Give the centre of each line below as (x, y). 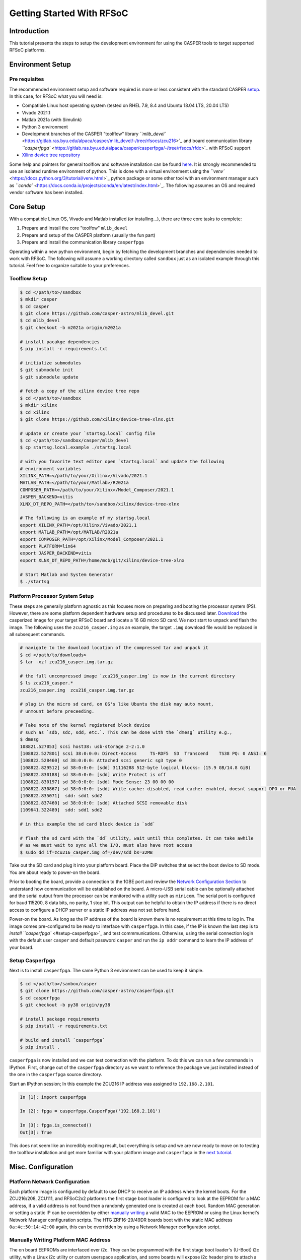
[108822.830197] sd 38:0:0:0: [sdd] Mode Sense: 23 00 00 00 (97, 782)
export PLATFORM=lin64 (48, 546)
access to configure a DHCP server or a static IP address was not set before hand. (95, 910)
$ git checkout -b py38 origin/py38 (65, 1005)
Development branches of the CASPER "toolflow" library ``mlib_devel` (94, 134)
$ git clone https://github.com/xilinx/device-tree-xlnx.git (97, 419)
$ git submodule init (47, 370)
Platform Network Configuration (50, 1181)
